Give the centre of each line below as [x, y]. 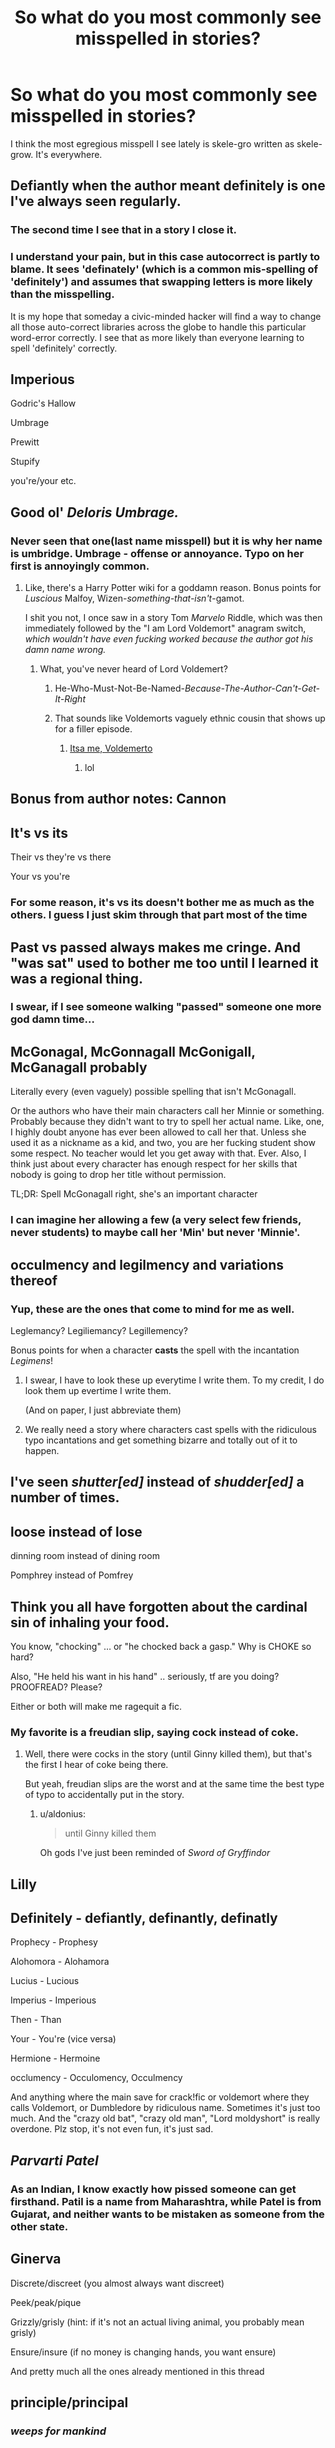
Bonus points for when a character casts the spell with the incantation [155, 1350]
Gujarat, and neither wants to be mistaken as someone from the [167, 2214]
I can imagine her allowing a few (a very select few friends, [156, 1220]
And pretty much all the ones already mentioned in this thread [137, 2371]
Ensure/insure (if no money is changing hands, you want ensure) [143, 2352]
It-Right [70, 699]
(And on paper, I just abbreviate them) [103, 1410]
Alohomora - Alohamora [60, 1962]
